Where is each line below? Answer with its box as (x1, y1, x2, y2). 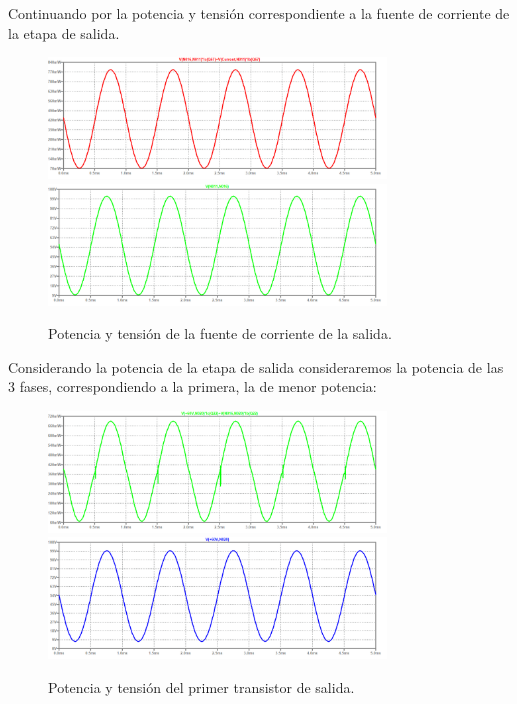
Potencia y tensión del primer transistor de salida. (48, 676, 355, 697)
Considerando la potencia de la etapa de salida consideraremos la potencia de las (8, 356, 504, 377)
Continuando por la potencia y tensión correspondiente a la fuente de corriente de (8, 3, 510, 23)
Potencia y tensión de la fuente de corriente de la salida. (48, 323, 392, 344)
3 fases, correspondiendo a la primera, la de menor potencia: (8, 376, 377, 397)
